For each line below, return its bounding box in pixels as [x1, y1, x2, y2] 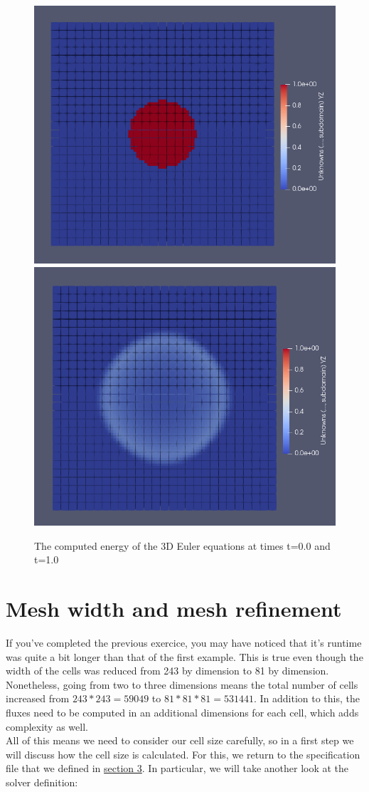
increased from [6, 691, 70, 706]
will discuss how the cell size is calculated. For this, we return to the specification [6, 746, 360, 761]
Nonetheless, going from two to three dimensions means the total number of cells [6, 677, 358, 692]
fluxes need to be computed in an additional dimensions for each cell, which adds [6, 705, 359, 720]
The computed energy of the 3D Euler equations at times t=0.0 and [34, 538, 331, 553]
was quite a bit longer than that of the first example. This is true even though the [6, 649, 363, 664]
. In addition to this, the [253, 691, 360, 706]
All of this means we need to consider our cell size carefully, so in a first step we [6, 733, 354, 748]
